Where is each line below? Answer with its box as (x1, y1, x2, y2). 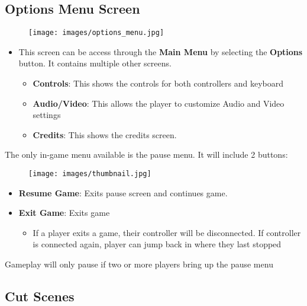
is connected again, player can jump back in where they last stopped (33, 238, 282, 250)
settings (33, 109, 61, 121)
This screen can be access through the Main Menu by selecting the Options (18, 45, 303, 58)
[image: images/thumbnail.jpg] (28, 170, 151, 179)
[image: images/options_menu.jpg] (28, 28, 164, 37)
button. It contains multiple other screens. (18, 57, 172, 69)
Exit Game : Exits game (18, 206, 110, 219)
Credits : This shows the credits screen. (33, 128, 177, 141)
